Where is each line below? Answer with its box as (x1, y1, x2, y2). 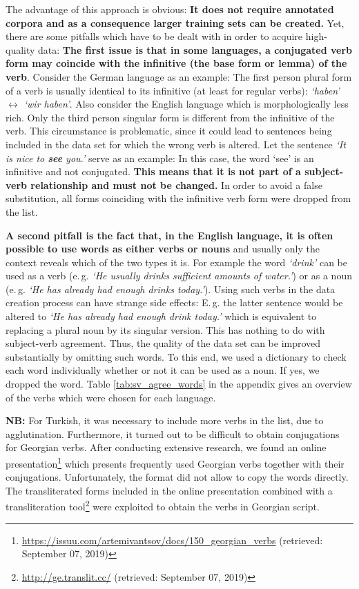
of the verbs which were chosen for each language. (6, 390, 216, 404)
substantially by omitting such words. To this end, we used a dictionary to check (6, 349, 347, 363)
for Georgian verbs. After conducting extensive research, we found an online (6, 440, 327, 455)
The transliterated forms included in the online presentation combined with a (6, 483, 333, 497)
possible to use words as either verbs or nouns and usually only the (6, 241, 320, 256)
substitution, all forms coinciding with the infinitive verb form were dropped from (6, 191, 351, 206)
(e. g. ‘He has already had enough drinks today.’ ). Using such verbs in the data (6, 281, 336, 296)
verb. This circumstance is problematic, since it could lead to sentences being (6, 123, 332, 138)
